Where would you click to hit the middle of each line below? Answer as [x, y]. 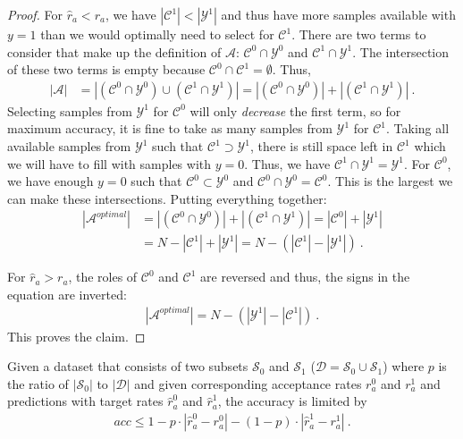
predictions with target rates [85, 401]
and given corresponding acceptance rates [248, 383]
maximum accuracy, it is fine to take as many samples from [170, 128]
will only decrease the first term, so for [295, 110]
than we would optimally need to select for [157, 34]
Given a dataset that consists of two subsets [128, 366]
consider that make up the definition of [114, 51]
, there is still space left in [321, 146]
